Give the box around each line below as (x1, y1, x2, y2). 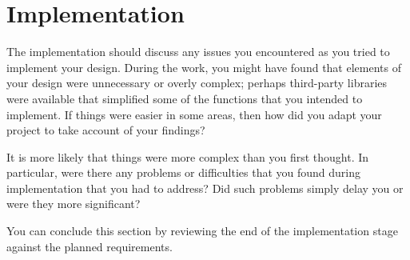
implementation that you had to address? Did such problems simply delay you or (6, 179, 404, 196)
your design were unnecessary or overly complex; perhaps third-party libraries (6, 74, 388, 91)
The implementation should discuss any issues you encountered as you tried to (6, 43, 390, 60)
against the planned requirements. (6, 238, 173, 254)
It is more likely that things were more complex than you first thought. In (6, 148, 369, 165)
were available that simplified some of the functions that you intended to (6, 90, 363, 106)
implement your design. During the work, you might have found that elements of (6, 58, 401, 75)
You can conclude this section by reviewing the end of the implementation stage (6, 222, 398, 239)
